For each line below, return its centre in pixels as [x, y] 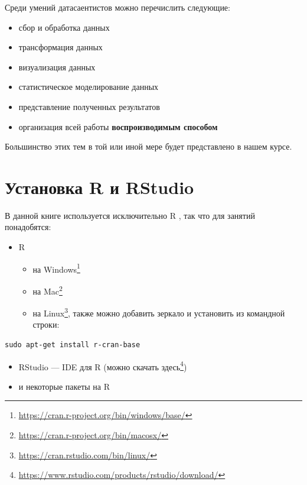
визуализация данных [57, 67]
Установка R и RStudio [99, 187]
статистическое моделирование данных [89, 87]
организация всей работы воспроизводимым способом [118, 126]
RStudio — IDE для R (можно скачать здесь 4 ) [103, 366]
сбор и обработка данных [64, 27]
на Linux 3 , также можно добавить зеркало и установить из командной [159, 312]
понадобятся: [28, 227]
